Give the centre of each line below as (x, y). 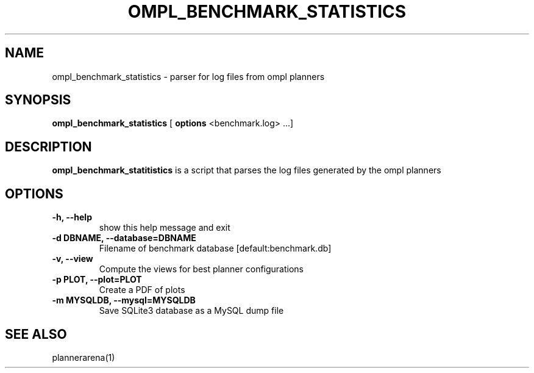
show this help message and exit (165, 228)
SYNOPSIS (38, 100)
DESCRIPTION (48, 147)
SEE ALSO (36, 334)
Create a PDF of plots (142, 290)
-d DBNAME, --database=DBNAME (124, 238)
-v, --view (73, 259)
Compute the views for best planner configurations (201, 269)
